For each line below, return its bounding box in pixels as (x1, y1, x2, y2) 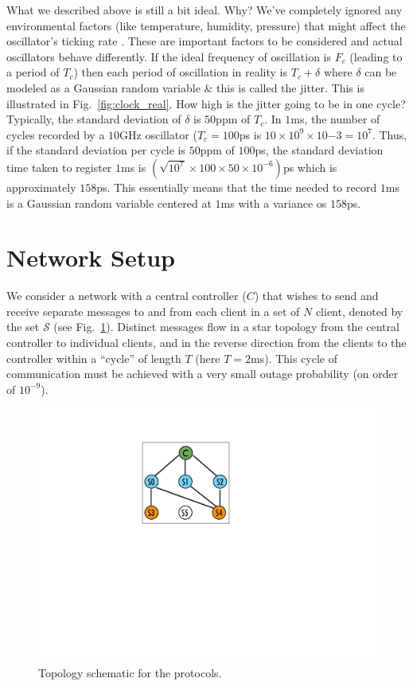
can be (364, 64, 397, 80)
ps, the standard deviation (255, 142, 384, 158)
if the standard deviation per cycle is (6, 142, 186, 158)
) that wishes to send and (254, 287, 379, 304)
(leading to (349, 48, 403, 64)
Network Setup (6, 241, 175, 274)
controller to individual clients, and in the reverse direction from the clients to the (6, 334, 407, 351)
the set (6, 318, 40, 335)
